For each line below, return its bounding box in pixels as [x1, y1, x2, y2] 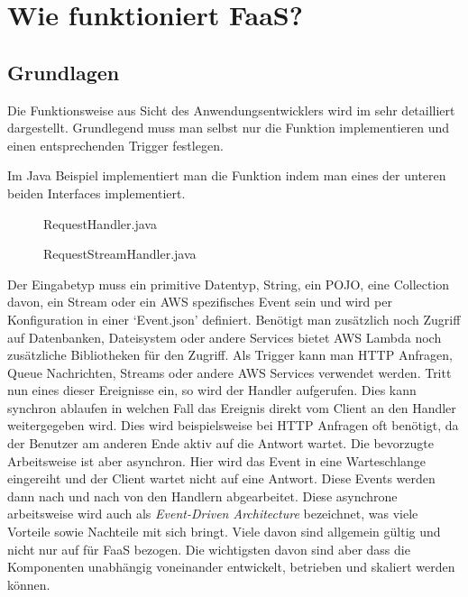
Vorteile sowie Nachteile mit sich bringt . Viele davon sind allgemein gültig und [7, 522, 441, 541]
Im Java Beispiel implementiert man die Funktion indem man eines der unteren [7, 166, 446, 185]
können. [7, 574, 50, 593]
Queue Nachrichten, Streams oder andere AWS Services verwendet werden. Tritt [7, 363, 452, 381]
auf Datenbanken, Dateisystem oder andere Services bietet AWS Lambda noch [7, 327, 442, 346]
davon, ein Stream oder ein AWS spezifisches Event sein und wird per [7, 292, 392, 311]
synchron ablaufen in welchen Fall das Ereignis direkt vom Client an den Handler [7, 398, 456, 417]
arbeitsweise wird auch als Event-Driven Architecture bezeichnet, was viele [7, 504, 418, 523]
